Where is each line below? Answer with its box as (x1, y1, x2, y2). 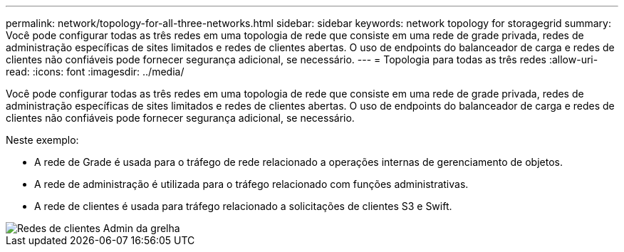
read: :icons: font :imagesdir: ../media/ (6, 65, 184, 78)
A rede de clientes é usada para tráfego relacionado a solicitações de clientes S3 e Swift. (34, 200, 452, 212)
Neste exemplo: (6, 134, 79, 146)
